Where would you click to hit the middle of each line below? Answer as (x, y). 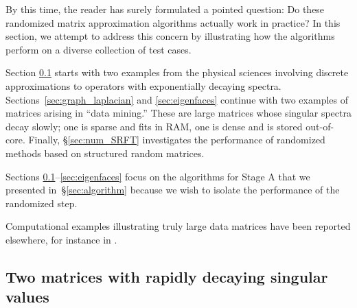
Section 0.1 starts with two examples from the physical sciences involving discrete (177, 72)
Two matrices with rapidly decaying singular (167, 276)
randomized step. (42, 203)
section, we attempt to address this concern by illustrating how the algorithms (170, 36)
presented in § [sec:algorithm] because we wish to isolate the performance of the (173, 190)
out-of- (320, 126)
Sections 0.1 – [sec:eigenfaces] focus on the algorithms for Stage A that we (158, 176)
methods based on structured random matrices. (105, 153)
